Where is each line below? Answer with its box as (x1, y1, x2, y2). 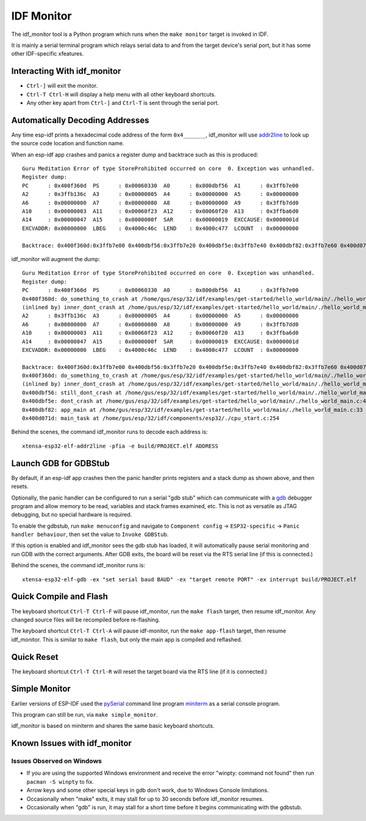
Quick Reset (11, 651, 59, 662)
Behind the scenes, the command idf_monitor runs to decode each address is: (11, 428, 208, 436)
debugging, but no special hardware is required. (11, 511, 132, 518)
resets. (11, 482, 29, 490)
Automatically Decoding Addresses (11, 115, 149, 125)
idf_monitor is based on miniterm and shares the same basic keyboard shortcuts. (11, 722, 215, 730)
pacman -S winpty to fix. (26, 778, 94, 785)
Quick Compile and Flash (11, 592, 108, 602)
